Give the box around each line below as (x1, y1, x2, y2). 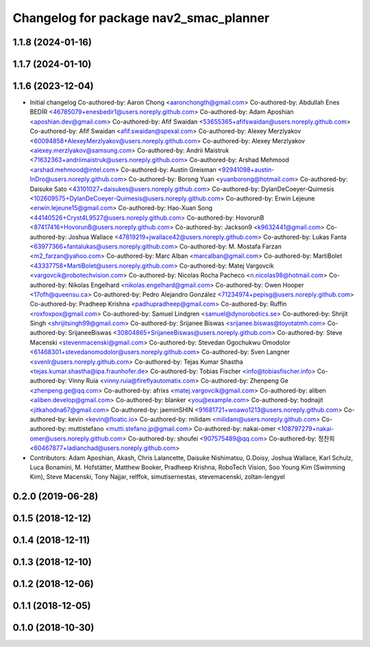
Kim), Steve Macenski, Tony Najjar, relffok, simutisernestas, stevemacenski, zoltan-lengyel (29, 473, 286, 481)
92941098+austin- (221, 165, 275, 174)
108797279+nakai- (281, 425, 334, 433)
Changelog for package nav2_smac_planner (12, 10, 270, 25)
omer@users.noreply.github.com (29, 434, 123, 443)
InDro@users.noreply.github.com (29, 175, 123, 183)
